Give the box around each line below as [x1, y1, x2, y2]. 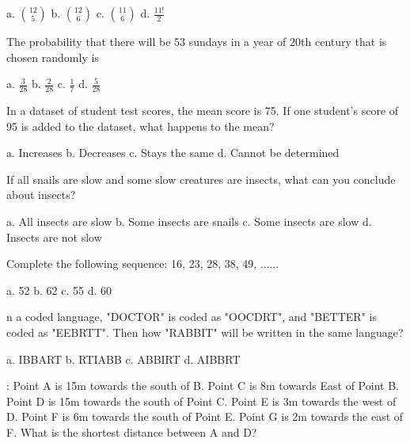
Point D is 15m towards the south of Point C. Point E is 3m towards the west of [6, 392, 397, 409]
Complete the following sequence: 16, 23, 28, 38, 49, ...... [6, 255, 279, 272]
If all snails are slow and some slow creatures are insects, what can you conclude [6, 170, 396, 187]
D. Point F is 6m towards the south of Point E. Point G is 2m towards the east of [6, 408, 404, 425]
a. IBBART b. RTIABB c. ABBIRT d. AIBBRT [6, 350, 241, 367]
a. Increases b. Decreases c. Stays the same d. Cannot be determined [6, 144, 340, 161]
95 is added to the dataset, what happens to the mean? [6, 117, 275, 134]
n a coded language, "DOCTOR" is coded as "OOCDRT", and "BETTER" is [6, 308, 377, 325]
